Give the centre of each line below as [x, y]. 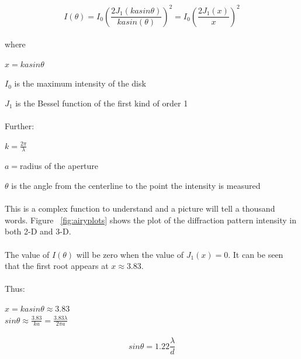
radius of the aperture [59, 166]
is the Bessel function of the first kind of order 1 [102, 103]
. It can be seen [256, 254]
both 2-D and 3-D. [38, 231]
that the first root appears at [57, 266]
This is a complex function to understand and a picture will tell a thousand [140, 208]
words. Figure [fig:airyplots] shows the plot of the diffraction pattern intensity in [150, 220]
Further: [20, 126]
